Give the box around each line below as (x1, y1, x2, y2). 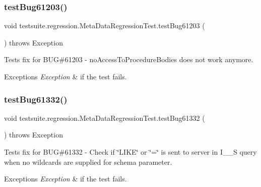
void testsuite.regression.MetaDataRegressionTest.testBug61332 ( (4, 112, 205, 123)
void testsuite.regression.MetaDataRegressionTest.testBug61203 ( (4, 20, 205, 31)
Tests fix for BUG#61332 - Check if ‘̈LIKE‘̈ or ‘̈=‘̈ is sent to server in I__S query (4, 147, 257, 157)
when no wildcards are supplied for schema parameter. (4, 156, 172, 167)
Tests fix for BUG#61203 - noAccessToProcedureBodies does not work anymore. (4, 54, 253, 65)
